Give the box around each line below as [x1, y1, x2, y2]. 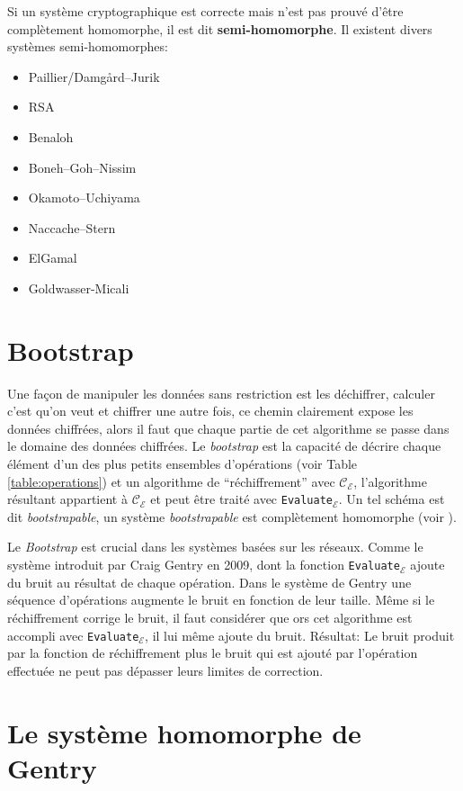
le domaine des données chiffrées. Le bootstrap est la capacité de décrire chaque [7, 436, 441, 455]
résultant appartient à [7, 490, 128, 508]
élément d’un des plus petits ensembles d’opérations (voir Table [7, 454, 358, 473]
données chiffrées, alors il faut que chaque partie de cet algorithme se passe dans [7, 418, 450, 437]
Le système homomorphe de [7, 714, 361, 751]
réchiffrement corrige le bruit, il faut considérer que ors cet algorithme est [7, 607, 413, 626]
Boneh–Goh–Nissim [28, 157, 137, 176]
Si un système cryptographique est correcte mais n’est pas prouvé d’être [7, 2, 404, 20]
